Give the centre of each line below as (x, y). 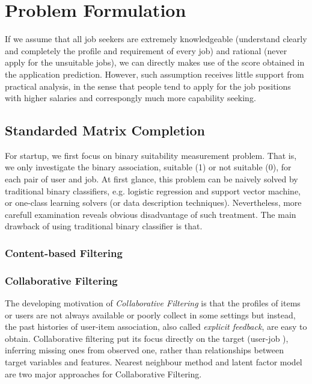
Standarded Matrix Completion (105, 130)
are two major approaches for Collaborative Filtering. (103, 373)
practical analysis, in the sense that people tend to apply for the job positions (148, 86)
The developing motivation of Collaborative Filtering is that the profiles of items (153, 303)
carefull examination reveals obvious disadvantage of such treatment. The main (151, 214)
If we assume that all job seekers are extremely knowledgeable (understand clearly (156, 39)
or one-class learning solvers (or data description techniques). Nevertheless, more (153, 203)
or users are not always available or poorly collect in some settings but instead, (150, 314)
